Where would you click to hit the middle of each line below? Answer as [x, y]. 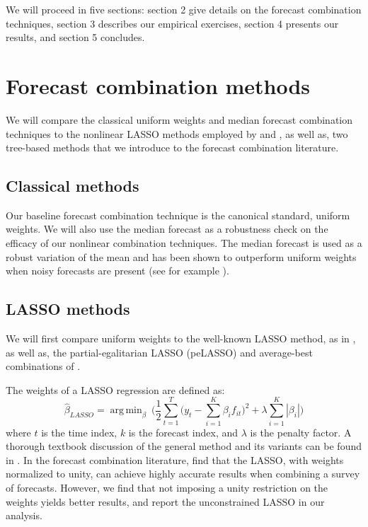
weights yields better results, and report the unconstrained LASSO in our [165, 501]
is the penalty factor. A [301, 432]
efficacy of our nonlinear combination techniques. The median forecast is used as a [184, 243]
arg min [126, 411]
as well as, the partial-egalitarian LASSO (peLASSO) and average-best [159, 352]
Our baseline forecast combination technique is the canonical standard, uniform [178, 215]
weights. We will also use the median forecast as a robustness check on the [167, 229]
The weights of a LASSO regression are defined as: [115, 389]
